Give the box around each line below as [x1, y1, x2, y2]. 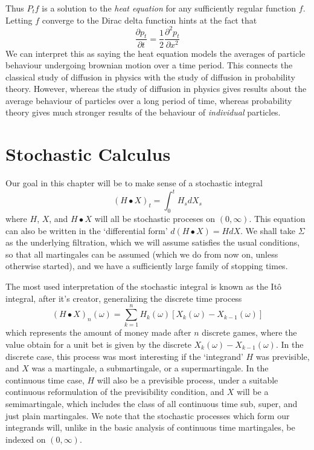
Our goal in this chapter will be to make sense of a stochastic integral [5, 177, 263, 189]
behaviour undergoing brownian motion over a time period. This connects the [5, 59, 293, 71]
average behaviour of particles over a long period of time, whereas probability [5, 94, 292, 106]
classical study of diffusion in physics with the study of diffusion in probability [5, 70, 295, 83]
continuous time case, [5, 373, 85, 386]
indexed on [5, 432, 46, 445]
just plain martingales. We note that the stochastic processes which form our [5, 409, 290, 422]
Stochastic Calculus [5, 142, 171, 166]
